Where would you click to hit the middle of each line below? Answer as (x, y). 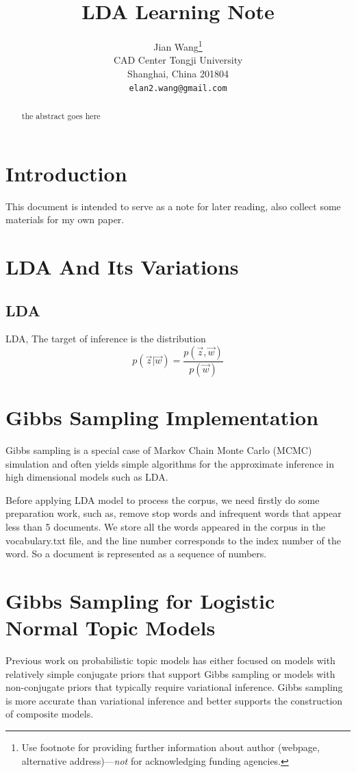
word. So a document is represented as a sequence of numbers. (136, 554)
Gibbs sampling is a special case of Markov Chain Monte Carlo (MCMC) (159, 449)
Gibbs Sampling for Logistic (140, 600)
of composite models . (50, 714)
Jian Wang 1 (178, 46)
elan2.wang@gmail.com (178, 88)
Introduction (66, 173)
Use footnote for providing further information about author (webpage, (170, 747)
